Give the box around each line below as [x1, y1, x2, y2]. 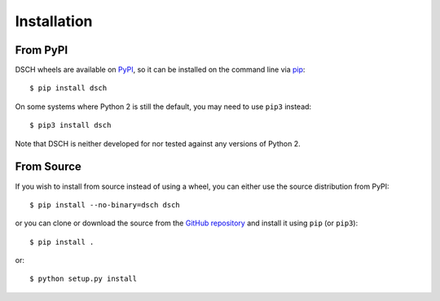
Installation [15, 12, 93, 30]
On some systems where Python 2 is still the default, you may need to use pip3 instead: [15, 102, 312, 111]
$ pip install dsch [29, 84, 108, 93]
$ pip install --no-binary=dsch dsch [29, 200, 181, 209]
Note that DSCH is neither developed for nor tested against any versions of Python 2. [15, 138, 301, 148]
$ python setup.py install [29, 274, 138, 284]
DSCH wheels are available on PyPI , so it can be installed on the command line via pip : [15, 65, 306, 75]
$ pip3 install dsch [29, 120, 112, 130]
